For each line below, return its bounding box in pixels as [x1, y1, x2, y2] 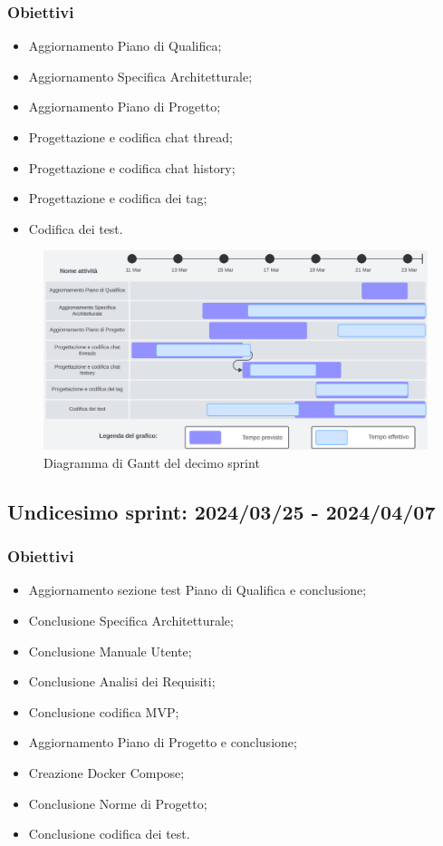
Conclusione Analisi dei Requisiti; [28, 672, 216, 691]
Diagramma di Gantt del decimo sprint [43, 452, 260, 472]
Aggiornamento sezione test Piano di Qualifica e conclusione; [28, 580, 367, 599]
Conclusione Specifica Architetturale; [28, 611, 234, 630]
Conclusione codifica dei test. [28, 824, 190, 843]
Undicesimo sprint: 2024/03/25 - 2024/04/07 [7, 497, 436, 525]
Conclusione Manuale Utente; [28, 641, 192, 660]
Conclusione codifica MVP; [28, 702, 179, 721]
